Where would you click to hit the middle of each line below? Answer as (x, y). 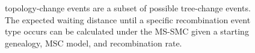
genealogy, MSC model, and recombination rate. (94, 43)
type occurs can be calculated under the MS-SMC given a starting (127, 31)
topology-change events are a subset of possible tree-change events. (128, 8)
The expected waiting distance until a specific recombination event (128, 19)
